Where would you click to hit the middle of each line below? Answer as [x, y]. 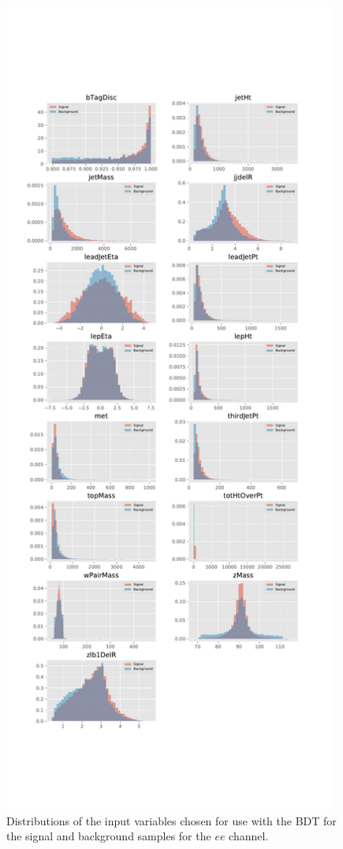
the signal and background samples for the [109, 836]
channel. [249, 836]
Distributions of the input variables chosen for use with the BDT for [171, 820]
